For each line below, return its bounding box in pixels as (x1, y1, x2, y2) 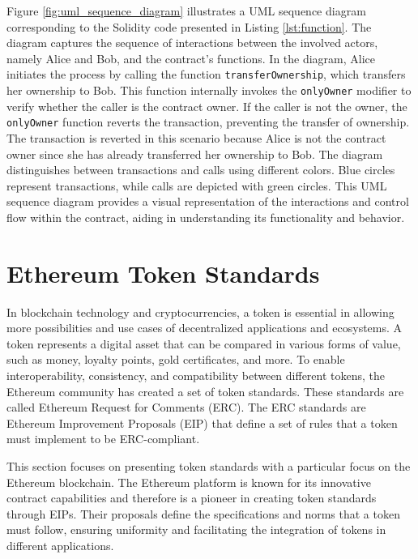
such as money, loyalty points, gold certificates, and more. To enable (6, 351, 345, 368)
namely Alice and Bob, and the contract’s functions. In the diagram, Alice (6, 49, 376, 66)
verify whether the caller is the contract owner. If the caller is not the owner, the (6, 97, 407, 114)
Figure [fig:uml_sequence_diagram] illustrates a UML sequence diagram (6, 2, 366, 19)
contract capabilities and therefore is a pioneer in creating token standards (6, 489, 377, 506)
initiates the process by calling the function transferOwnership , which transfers (6, 66, 406, 83)
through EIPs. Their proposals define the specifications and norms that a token (6, 505, 400, 522)
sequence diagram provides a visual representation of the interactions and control (6, 193, 409, 210)
